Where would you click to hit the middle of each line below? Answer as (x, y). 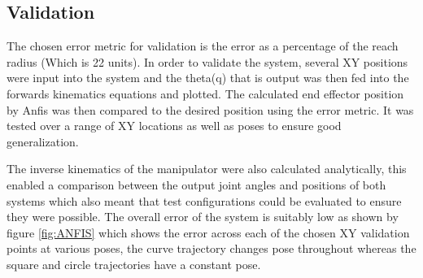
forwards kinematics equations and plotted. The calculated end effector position (205, 93)
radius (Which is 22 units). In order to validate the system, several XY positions (207, 61)
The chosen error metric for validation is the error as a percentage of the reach (203, 46)
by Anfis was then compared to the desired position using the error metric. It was (210, 109)
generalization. (43, 141)
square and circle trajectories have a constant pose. (134, 264)
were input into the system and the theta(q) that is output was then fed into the (208, 78)
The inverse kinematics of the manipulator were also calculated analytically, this (207, 169)
